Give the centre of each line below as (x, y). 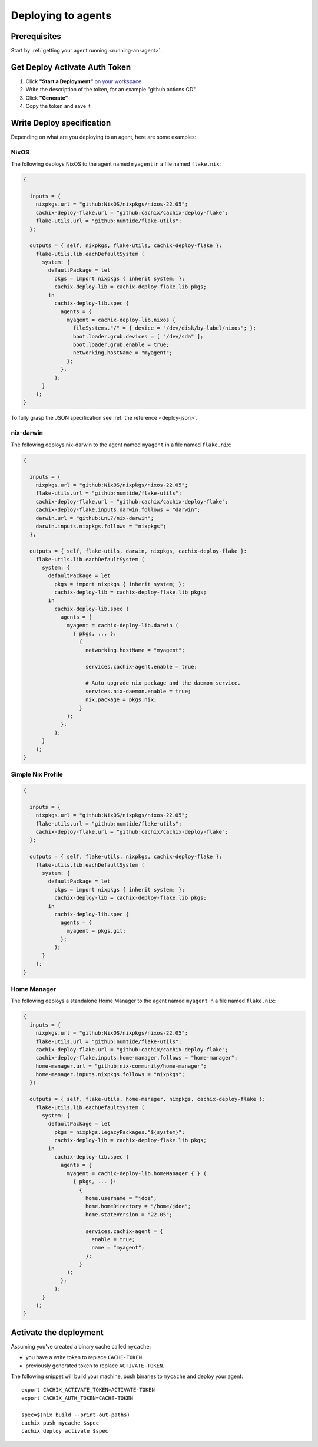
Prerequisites (36, 36)
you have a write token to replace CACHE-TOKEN (84, 1357)
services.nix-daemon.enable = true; (138, 691)
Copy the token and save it (58, 106)
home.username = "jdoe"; (121, 1198)
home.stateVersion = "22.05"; (129, 1214)
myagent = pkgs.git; (96, 931)
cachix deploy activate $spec (65, 1431)
